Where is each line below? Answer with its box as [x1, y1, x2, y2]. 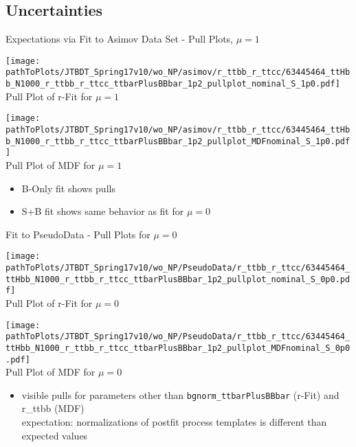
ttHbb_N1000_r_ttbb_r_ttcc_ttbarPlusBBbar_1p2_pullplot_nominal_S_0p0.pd [5, 274, 351, 284]
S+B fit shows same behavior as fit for [21, 204, 184, 218]
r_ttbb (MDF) [21, 401, 85, 415]
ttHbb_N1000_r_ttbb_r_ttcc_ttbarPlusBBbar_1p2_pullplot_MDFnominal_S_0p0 [5, 343, 351, 353]
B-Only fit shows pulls [21, 181, 115, 195]
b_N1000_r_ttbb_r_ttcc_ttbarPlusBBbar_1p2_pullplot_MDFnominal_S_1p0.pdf [5, 136, 351, 146]
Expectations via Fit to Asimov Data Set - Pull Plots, [5, 32, 233, 46]
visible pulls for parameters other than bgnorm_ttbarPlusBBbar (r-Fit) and [21, 387, 340, 402]
